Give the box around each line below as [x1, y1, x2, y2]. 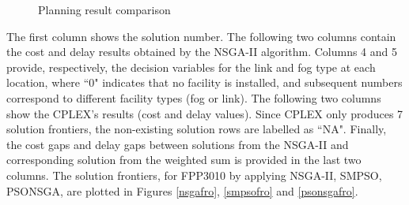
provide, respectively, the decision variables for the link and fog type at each [6, 58, 376, 75]
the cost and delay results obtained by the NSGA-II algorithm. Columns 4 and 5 [6, 43, 397, 60]
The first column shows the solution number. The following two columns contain [6, 28, 396, 44]
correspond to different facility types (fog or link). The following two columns [6, 89, 381, 106]
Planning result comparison [38, 2, 171, 17]
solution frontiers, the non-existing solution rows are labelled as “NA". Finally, [6, 121, 387, 137]
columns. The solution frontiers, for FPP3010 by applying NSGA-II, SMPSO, [6, 166, 382, 183]
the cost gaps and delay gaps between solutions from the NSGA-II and [6, 136, 349, 152]
